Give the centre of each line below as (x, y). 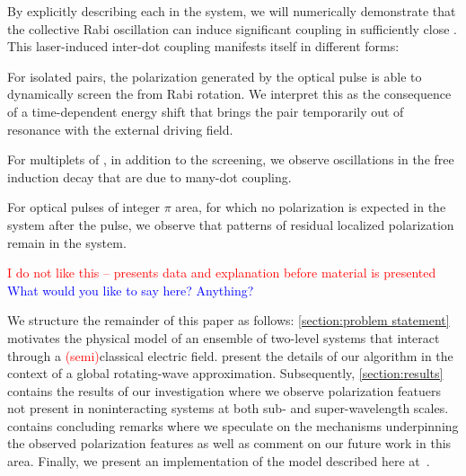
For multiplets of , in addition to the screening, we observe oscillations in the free (231, 159)
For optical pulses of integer (84, 207)
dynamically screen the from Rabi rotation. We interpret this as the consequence (229, 94)
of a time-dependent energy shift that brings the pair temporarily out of (206, 111)
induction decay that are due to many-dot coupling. (149, 176)
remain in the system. (67, 242)
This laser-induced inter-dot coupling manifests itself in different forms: (203, 46)
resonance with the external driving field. (120, 129)
